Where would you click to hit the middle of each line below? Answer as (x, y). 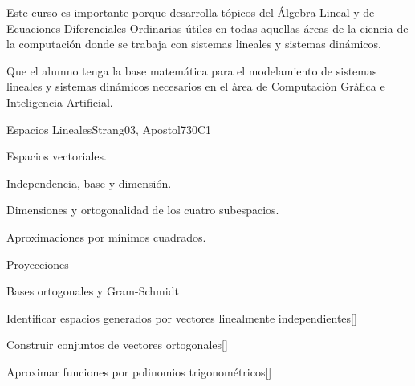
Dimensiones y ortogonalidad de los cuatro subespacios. (143, 210)
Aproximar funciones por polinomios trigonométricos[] (139, 371)
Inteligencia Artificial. (60, 102)
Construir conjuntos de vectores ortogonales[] (117, 345)
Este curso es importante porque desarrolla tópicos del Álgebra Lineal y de (191, 12)
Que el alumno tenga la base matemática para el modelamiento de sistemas (192, 70)
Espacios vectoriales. (57, 156)
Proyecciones (38, 264)
